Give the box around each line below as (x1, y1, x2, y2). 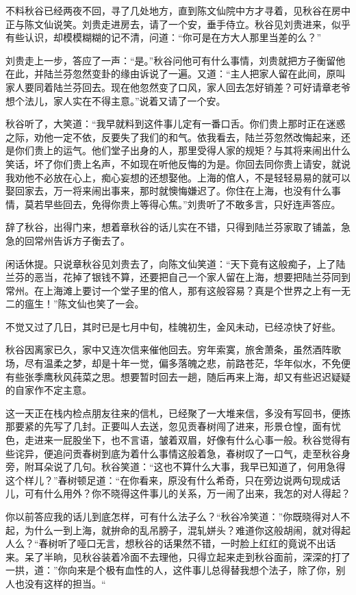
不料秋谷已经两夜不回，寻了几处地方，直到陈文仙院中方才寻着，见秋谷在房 (5, 3, 341, 17)
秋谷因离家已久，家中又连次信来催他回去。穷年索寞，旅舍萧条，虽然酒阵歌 (5, 342, 341, 357)
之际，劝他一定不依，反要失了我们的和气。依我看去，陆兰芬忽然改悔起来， (5, 129, 341, 144)
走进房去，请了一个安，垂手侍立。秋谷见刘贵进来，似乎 (101, 16, 351, 31)
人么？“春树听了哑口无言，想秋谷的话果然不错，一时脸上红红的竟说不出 (5, 536, 327, 550)
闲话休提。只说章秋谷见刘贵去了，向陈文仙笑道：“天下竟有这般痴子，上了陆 (5, 256, 346, 270)
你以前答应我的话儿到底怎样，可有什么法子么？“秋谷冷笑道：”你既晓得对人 (5, 509, 341, 523)
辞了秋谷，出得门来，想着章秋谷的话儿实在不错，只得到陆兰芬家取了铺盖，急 (5, 220, 351, 234)
